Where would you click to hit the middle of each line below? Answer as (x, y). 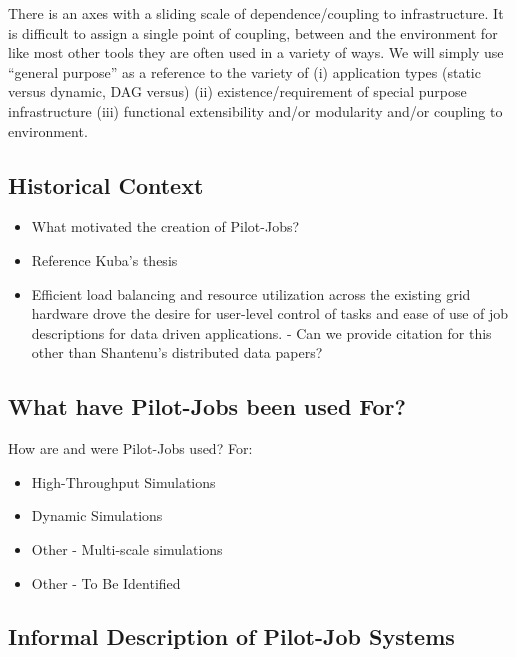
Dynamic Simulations (97, 515)
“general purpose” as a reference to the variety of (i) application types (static (244, 71)
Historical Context (106, 184)
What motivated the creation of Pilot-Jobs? (165, 226)
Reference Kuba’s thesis (104, 259)
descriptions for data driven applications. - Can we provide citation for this (261, 332)
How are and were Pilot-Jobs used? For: (130, 448)
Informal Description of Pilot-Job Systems (231, 636)
